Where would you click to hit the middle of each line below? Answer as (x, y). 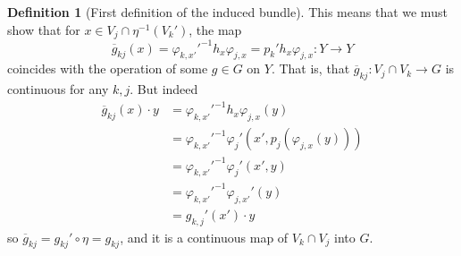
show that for (44, 29)
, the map (215, 29)
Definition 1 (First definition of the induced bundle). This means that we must (227, 12)
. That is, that (310, 68)
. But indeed (164, 89)
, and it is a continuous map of (204, 237)
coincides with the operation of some (108, 68)
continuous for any (58, 89)
